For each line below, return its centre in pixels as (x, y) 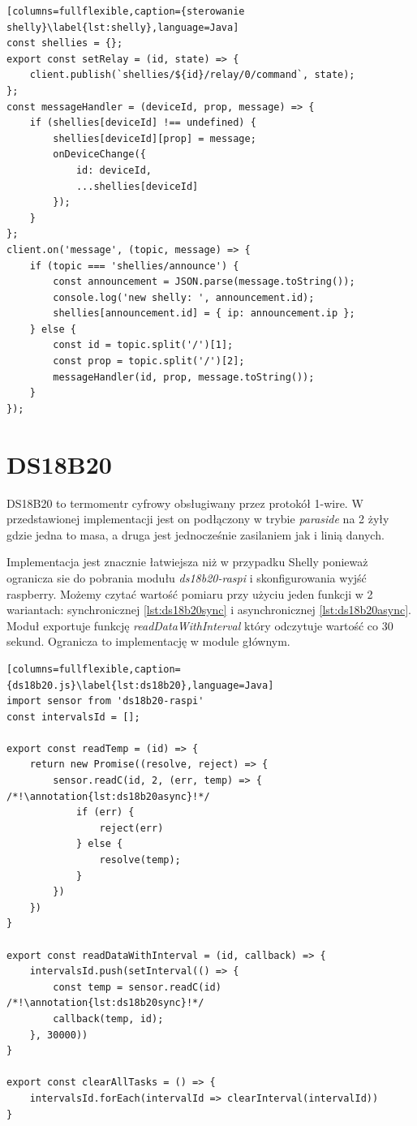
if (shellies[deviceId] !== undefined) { (143, 123)
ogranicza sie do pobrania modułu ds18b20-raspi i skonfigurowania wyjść (187, 577)
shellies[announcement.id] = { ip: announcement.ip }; (204, 314)
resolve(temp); (140, 860)
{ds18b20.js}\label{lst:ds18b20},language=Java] (140, 685)
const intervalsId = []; (73, 717)
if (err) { (105, 812)
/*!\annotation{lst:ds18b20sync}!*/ (105, 1003)
